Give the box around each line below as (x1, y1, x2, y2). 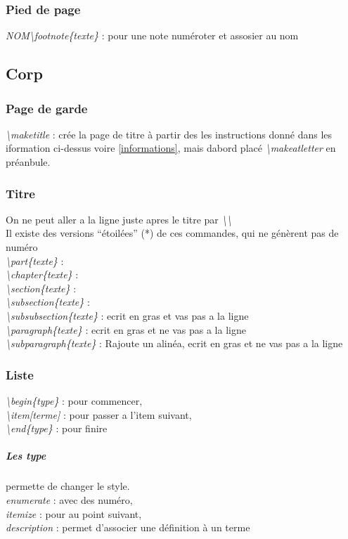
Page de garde (6, 99, 88, 117)
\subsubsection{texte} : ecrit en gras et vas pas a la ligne (6, 308, 249, 323)
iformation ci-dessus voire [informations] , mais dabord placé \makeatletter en (6, 141, 336, 155)
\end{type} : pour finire (6, 421, 108, 436)
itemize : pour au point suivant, (6, 506, 142, 521)
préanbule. (6, 155, 51, 169)
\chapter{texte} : (6, 267, 79, 282)
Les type (6, 448, 46, 463)
